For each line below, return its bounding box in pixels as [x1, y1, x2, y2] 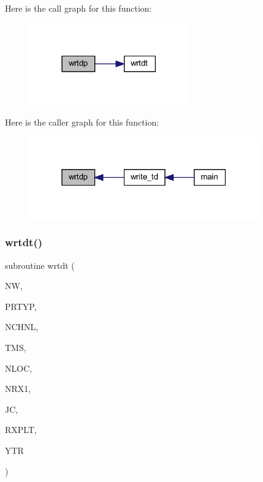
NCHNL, [5, 320, 39, 333]
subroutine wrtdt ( [5, 258, 75, 271]
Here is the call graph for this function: [5, 2, 152, 14]
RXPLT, [5, 423, 37, 436]
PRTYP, [5, 299, 37, 312]
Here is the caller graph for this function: [5, 115, 159, 128]
